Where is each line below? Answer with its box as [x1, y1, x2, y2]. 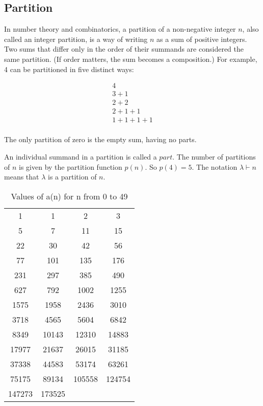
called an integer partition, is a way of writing [4, 33, 148, 44]
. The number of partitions [172, 151, 256, 162]
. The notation [192, 161, 238, 172]
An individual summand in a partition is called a [4, 151, 157, 162]
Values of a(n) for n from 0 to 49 [11, 190, 128, 202]
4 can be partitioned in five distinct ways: [4, 63, 134, 74]
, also [242, 24, 259, 34]
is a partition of [48, 171, 97, 182]
